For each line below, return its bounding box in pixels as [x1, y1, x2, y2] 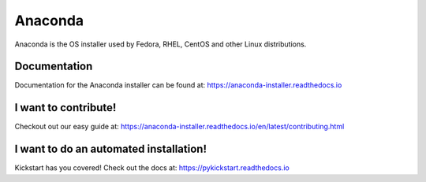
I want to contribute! [14, 101, 117, 114]
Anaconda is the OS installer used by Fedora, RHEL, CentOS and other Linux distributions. [14, 39, 307, 49]
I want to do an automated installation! [14, 143, 207, 156]
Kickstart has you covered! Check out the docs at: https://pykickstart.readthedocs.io [14, 163, 290, 173]
